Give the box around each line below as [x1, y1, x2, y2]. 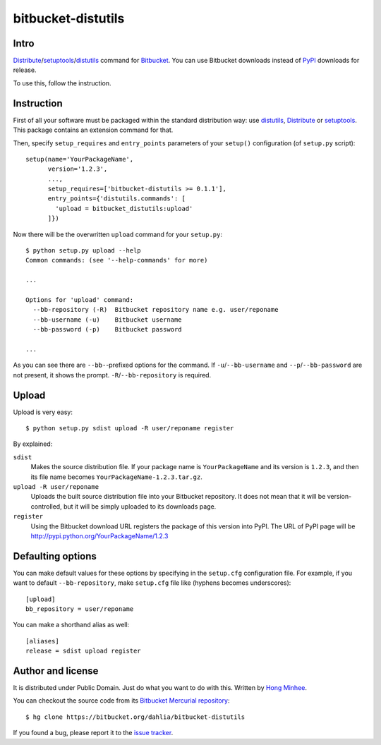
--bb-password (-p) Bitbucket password [32, 325, 183, 334]
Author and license [13, 665, 99, 677]
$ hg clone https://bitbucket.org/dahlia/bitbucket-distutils [25, 713, 246, 721]
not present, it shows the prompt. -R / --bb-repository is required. [13, 370, 212, 379]
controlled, [30, 502, 63, 511]
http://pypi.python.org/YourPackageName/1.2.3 [30, 531, 169, 540]
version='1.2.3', [47, 165, 108, 173]
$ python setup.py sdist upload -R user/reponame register [25, 424, 234, 432]
